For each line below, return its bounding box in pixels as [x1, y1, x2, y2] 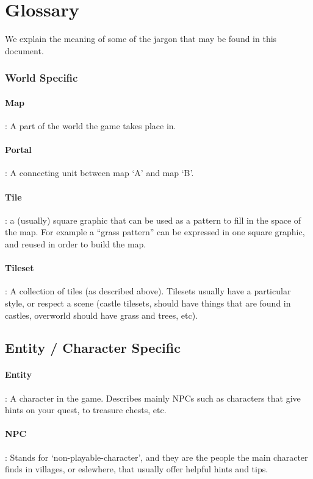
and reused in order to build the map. [5, 237, 146, 250]
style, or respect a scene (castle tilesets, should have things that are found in [5, 296, 291, 309]
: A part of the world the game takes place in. [5, 119, 176, 132]
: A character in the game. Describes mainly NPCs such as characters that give [5, 391, 301, 404]
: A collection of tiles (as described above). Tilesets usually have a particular [5, 285, 291, 297]
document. [5, 44, 44, 57]
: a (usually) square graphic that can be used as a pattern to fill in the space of [5, 213, 301, 226]
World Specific [5, 70, 78, 85]
